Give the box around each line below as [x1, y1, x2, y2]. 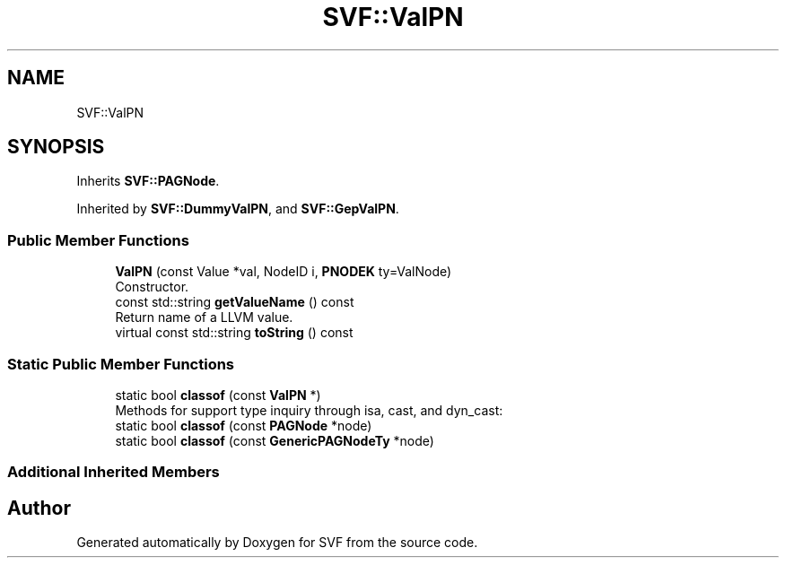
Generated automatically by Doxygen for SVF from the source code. [76, 535, 478, 551]
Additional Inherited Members [7, 463, 220, 482]
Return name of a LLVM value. [115, 309, 293, 326]
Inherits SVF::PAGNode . [76, 173, 220, 189]
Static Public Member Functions [7, 354, 235, 373]
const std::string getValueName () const [115, 294, 354, 310]
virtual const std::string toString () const [115, 325, 354, 341]
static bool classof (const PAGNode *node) [115, 417, 372, 433]
